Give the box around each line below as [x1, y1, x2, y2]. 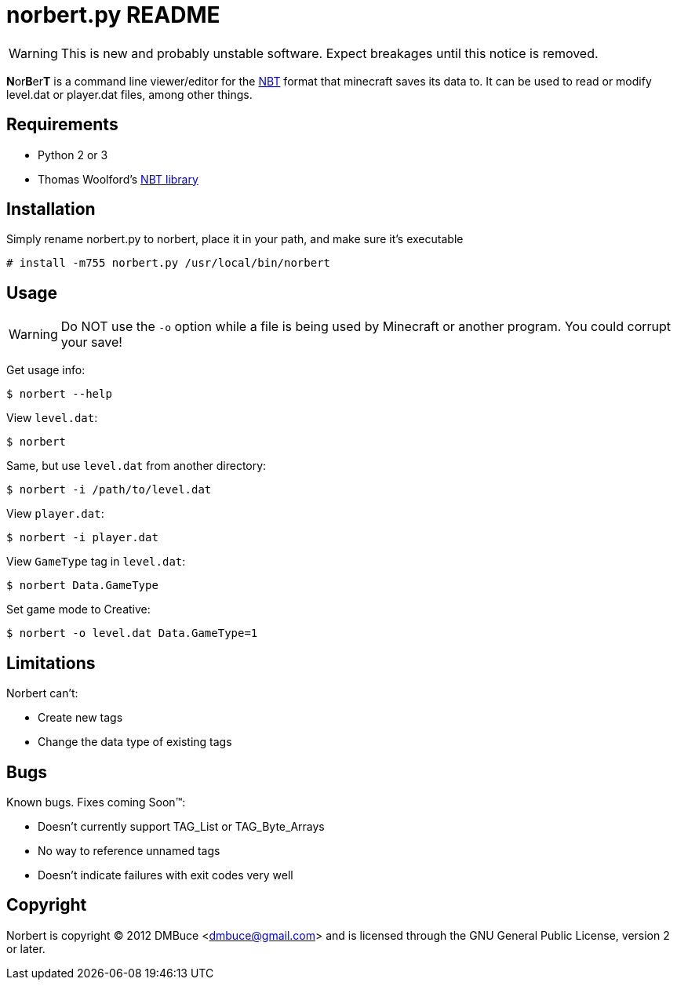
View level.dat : [6, 411, 98, 425]
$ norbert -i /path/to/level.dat [6, 483, 212, 497]
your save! [60, 334, 122, 351]
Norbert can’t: [6, 686, 78, 700]
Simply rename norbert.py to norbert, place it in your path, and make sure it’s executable [6, 232, 464, 246]
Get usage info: [6, 363, 86, 377]
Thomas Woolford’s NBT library [38, 172, 198, 186]
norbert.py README [6, 2, 220, 28]
